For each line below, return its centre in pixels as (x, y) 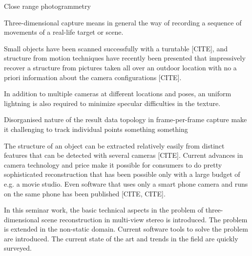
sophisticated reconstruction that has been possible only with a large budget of (122, 174)
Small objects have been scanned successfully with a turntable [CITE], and (116, 48)
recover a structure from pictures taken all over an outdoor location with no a (120, 67)
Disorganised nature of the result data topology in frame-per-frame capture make (126, 119)
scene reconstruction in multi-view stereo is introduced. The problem (145, 219)
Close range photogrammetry (47, 6)
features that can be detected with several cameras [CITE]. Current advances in (124, 155)
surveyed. (18, 248)
